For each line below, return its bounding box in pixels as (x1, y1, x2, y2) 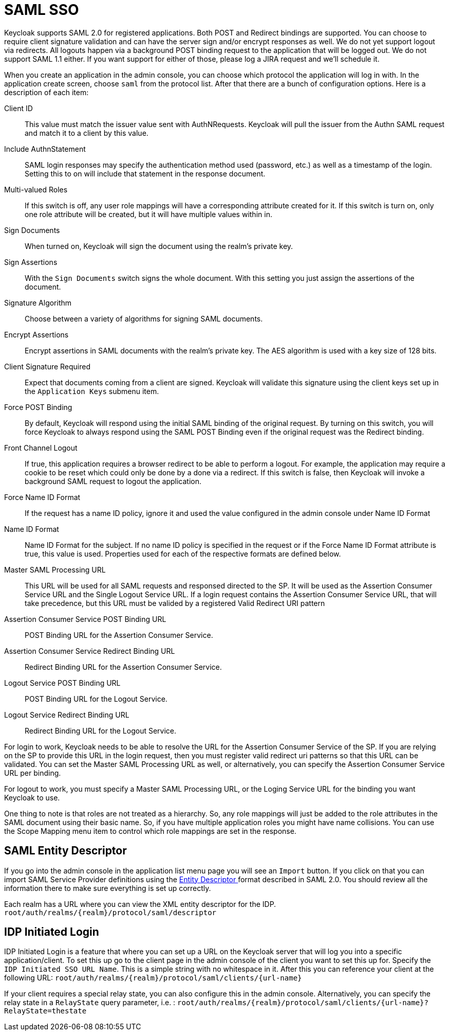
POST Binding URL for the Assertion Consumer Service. (25, 630, 213, 639)
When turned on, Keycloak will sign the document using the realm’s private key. (25, 241, 293, 251)
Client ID (4, 103, 33, 113)
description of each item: (4, 87, 89, 97)
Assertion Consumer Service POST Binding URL (4, 614, 166, 623)
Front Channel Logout (4, 443, 78, 452)
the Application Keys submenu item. (25, 386, 159, 396)
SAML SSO (4, 1, 79, 19)
